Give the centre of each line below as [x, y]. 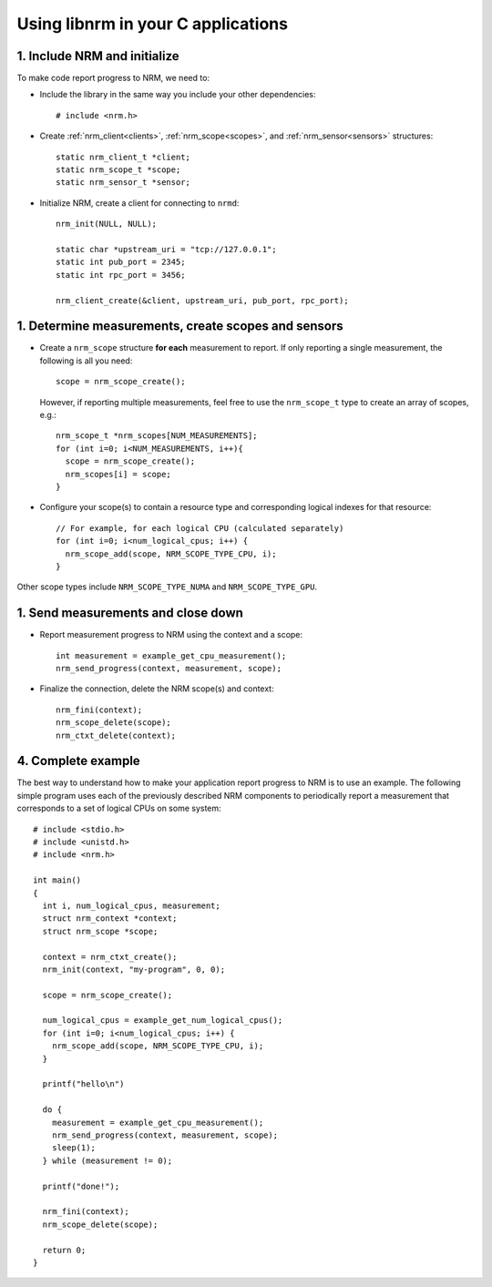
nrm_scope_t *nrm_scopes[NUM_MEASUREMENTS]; [157, 436]
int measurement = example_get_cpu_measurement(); [171, 655]
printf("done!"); [81, 1186]
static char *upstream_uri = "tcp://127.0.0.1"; [166, 249]
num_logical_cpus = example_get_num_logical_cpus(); [163, 1021]
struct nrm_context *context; [110, 919]
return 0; [64, 1250]
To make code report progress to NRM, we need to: [113, 78]
